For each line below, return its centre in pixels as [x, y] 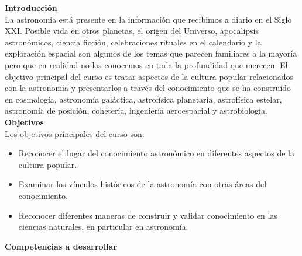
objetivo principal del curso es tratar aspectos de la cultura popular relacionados [149, 76]
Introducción [31, 8]
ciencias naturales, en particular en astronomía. [103, 227]
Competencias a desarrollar [61, 246]
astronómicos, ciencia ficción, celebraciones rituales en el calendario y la [133, 42]
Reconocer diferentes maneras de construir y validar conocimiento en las [148, 215]
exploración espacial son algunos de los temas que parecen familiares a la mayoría [151, 53]
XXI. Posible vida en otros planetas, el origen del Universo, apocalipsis [132, 31]
